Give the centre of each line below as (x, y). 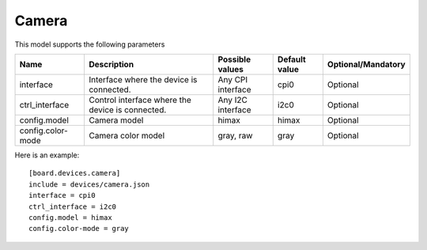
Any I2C (233, 100)
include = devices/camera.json (89, 184)
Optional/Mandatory (367, 64)
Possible (234, 59)
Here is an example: (47, 155)
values (231, 69)
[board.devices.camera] (75, 173)
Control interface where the (140, 100)
